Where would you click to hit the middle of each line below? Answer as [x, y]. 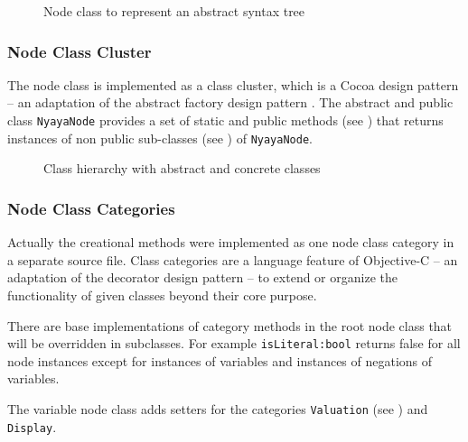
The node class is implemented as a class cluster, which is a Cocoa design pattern [233, 84]
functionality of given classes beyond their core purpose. [162, 295]
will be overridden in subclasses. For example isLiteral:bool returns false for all [234, 343]
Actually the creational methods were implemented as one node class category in [231, 242]
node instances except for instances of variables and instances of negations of [220, 360]
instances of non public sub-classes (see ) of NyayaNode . [160, 138]
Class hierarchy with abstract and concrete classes [182, 168]
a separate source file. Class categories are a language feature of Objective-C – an [233, 259]
